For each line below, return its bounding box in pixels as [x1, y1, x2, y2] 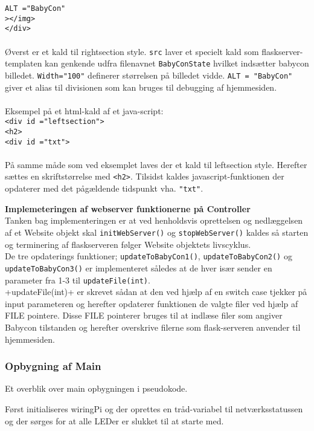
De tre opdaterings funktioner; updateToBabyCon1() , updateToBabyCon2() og [5, 250, 292, 262]
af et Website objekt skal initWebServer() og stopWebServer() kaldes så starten [5, 225, 309, 238]
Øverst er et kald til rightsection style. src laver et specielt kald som [5, 45, 259, 57]
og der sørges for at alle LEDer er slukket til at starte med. [5, 414, 224, 427]
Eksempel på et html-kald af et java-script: [5, 104, 164, 117]
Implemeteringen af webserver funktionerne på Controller [5, 202, 251, 215]
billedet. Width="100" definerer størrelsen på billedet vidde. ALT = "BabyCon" [5, 68, 293, 81]
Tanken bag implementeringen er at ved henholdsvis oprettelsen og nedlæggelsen [5, 214, 303, 227]
